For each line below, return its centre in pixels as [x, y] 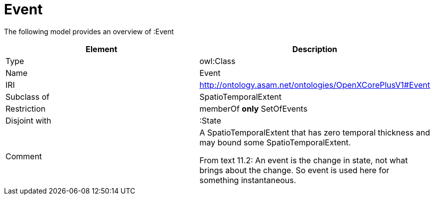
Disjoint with [29, 120]
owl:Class [217, 61]
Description [315, 49]
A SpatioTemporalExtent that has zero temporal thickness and [315, 132]
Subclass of [28, 97]
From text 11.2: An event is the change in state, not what [304, 160]
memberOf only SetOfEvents [254, 108]
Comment [24, 156]
